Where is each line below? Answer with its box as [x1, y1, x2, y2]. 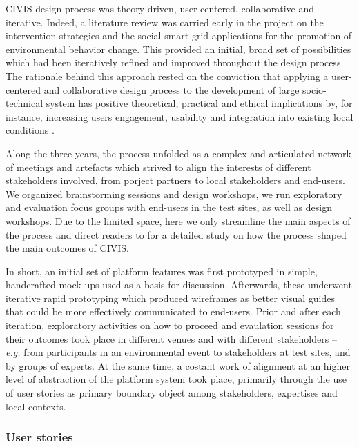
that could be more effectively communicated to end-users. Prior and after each [6, 304, 341, 319]
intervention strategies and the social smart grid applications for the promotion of [6, 28, 352, 43]
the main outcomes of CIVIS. [6, 241, 129, 255]
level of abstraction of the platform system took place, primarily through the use [6, 372, 347, 386]
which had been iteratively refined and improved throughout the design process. [6, 55, 344, 70]
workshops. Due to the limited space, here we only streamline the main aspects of [6, 213, 351, 228]
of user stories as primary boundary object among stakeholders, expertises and [6, 386, 338, 400]
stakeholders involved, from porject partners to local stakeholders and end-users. [6, 173, 345, 188]
